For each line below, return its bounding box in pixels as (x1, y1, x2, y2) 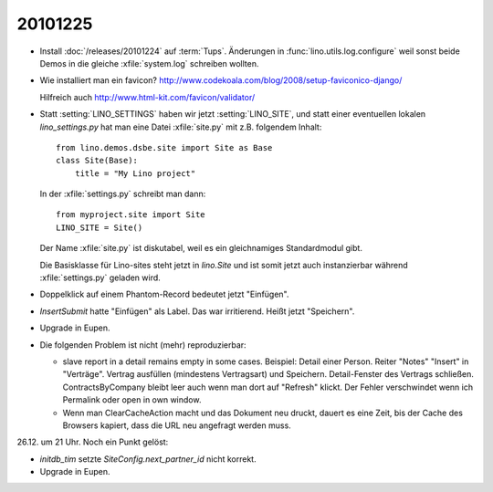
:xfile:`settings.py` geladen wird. (39, 272, 162, 283)
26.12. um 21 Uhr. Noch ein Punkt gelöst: (16, 436, 169, 447)
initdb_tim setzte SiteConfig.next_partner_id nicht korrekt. (39, 453, 257, 465)
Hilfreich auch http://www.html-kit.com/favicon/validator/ (39, 91, 256, 102)
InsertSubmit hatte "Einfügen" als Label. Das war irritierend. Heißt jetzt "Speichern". (39, 306, 355, 317)
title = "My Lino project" (74, 168, 196, 178)
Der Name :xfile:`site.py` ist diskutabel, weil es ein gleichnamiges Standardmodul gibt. (39, 243, 362, 254)
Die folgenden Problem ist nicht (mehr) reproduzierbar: (39, 339, 246, 351)
